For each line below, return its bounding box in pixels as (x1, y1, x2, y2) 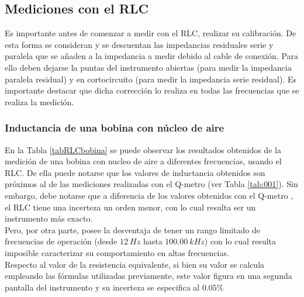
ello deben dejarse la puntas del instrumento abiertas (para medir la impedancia (5, 61, 292, 73)
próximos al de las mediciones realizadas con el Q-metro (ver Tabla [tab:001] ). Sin (5, 178, 298, 190)
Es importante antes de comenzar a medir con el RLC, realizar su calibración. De (5, 27, 296, 39)
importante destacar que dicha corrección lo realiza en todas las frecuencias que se (5, 84, 299, 96)
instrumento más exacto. (5, 212, 93, 225)
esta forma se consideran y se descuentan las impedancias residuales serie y (5, 38, 274, 50)
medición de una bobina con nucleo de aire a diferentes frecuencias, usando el (5, 155, 282, 167)
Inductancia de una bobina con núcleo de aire (5, 120, 224, 135)
